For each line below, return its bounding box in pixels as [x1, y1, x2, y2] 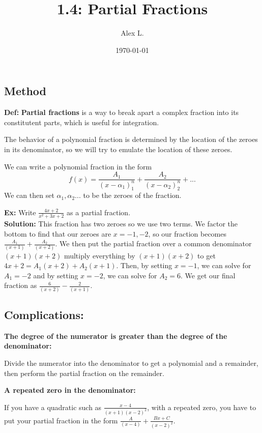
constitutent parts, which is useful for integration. [4, 117, 159, 127]
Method [4, 83, 46, 99]
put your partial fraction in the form [4, 415, 118, 425]
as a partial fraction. [67, 207, 131, 217]
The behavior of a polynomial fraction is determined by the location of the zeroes [4, 134, 258, 145]
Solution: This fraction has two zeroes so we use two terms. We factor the [4, 218, 238, 229]
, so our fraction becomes [148, 228, 227, 239]
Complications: [4, 307, 84, 323]
